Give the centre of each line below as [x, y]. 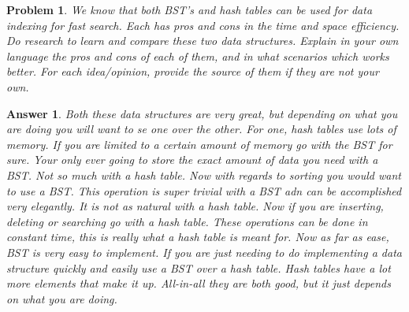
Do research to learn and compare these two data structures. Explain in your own [203, 41]
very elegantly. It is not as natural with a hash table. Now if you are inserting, [195, 206]
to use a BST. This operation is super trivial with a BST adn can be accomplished [204, 190]
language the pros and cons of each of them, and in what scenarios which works [198, 56]
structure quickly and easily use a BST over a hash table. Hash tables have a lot [199, 267]
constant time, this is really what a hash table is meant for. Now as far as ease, [198, 237]
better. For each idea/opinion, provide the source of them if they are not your [193, 71]
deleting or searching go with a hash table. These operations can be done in [187, 221]
